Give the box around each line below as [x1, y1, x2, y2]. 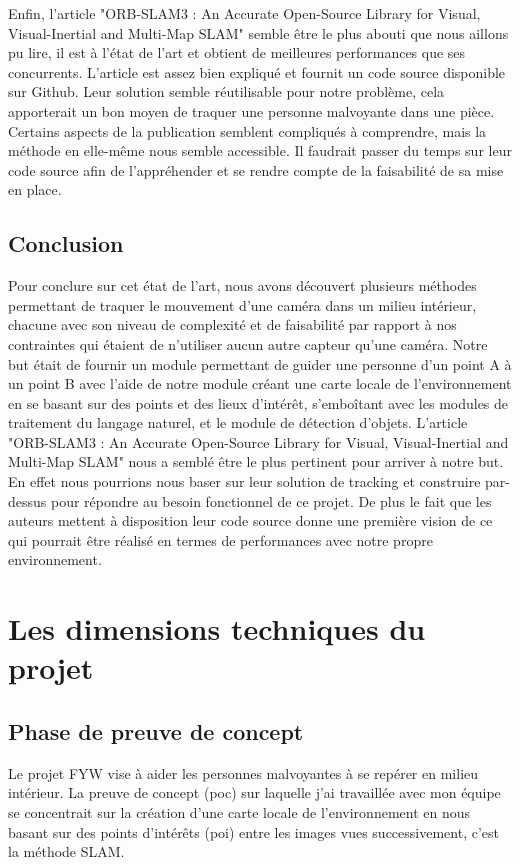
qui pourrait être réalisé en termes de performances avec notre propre [8, 529, 433, 550]
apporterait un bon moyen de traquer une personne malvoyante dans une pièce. [8, 100, 495, 121]
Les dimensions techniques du [8, 608, 426, 649]
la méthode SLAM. [8, 841, 125, 862]
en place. [8, 179, 62, 200]
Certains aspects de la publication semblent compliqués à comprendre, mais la [8, 120, 487, 141]
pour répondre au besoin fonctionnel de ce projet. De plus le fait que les [50, 490, 492, 511]
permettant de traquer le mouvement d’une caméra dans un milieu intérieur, [8, 294, 477, 315]
